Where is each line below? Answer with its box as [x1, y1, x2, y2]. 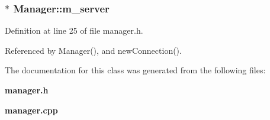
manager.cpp [5, 103, 58, 116]
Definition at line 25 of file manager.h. [5, 24, 143, 37]
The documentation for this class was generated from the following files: [5, 64, 266, 76]
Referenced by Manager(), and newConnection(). [5, 44, 182, 56]
